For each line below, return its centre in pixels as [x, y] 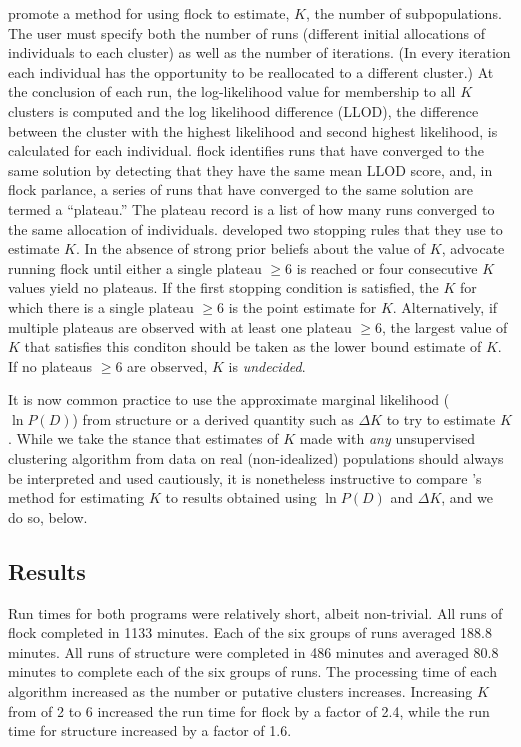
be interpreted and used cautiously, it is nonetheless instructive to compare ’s [245, 477]
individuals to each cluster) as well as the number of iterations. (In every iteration [259, 52]
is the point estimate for [302, 306]
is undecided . [267, 365]
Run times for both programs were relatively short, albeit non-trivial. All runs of [255, 612]
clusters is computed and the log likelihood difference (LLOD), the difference [243, 110]
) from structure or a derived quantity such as [213, 418]
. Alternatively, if [445, 306]
